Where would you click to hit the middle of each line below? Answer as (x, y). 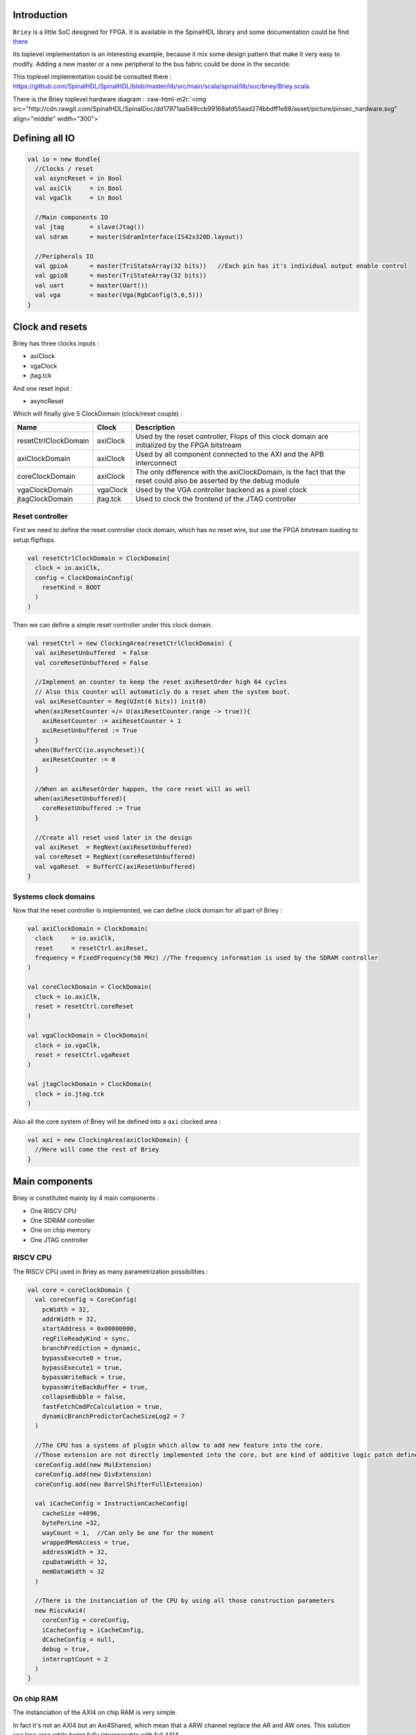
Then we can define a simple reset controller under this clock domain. (113, 625)
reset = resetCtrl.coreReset (85, 1006)
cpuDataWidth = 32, (75, 1562)
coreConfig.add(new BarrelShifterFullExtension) (119, 1484)
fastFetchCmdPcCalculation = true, (102, 1406)
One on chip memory (60, 1230)
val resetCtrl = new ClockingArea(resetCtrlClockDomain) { (130, 643)
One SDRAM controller (62, 1220)
